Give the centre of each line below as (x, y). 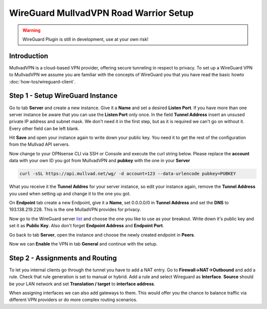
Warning (31, 30)
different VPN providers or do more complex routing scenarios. (73, 300)
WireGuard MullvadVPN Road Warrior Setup (101, 13)
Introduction (29, 56)
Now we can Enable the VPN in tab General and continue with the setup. (83, 244)
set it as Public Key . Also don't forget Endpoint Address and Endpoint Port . (87, 226)
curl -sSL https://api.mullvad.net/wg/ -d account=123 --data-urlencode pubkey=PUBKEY (128, 174)
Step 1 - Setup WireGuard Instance (63, 96)
